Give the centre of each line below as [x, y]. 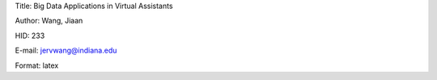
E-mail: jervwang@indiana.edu [66, 51]
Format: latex [37, 65]
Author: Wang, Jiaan [49, 21]
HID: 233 [30, 36]
